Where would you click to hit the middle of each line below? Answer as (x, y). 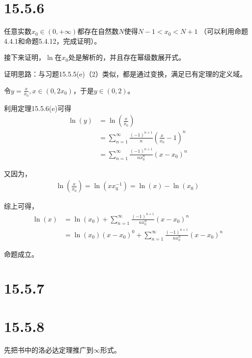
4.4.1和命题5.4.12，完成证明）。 (53, 41)
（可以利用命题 (224, 31)
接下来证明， (25, 57)
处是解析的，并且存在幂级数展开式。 (127, 57)
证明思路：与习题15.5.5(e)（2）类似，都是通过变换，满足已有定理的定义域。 (125, 73)
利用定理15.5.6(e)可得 (38, 108)
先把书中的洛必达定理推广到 (49, 350)
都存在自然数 (98, 31)
